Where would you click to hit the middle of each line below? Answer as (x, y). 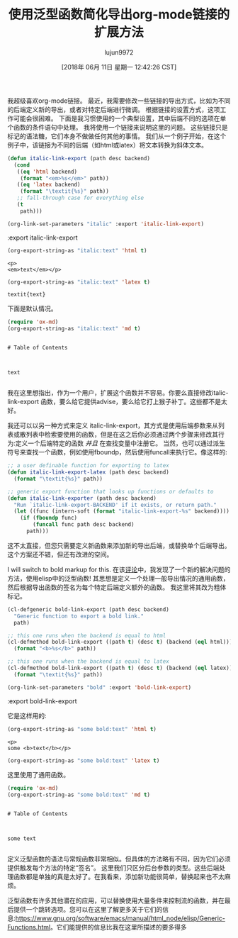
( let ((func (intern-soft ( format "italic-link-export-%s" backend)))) (122, 511)
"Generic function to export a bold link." (79, 616)
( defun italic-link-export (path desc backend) (79, 158)
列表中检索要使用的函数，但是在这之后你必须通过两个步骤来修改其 (122, 435)
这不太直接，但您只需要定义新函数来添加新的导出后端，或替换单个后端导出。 (119, 545)
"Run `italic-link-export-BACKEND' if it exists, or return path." (115, 505)
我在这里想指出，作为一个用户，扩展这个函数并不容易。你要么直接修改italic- (118, 393)
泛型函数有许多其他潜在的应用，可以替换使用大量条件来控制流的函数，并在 (116, 900)
